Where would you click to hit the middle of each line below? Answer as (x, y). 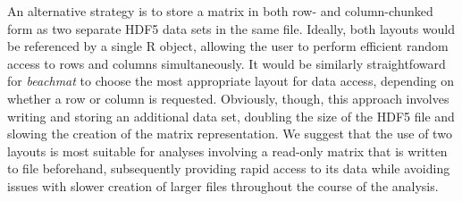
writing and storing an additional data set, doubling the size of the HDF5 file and (231, 116)
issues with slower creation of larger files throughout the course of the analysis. (223, 185)
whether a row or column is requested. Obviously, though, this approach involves (228, 98)
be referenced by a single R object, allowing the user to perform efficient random (228, 46)
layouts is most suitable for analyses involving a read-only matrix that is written (227, 151)
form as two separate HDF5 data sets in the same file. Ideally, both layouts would (231, 28)
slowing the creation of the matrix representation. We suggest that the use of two (230, 134)
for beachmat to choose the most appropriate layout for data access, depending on (231, 81)
